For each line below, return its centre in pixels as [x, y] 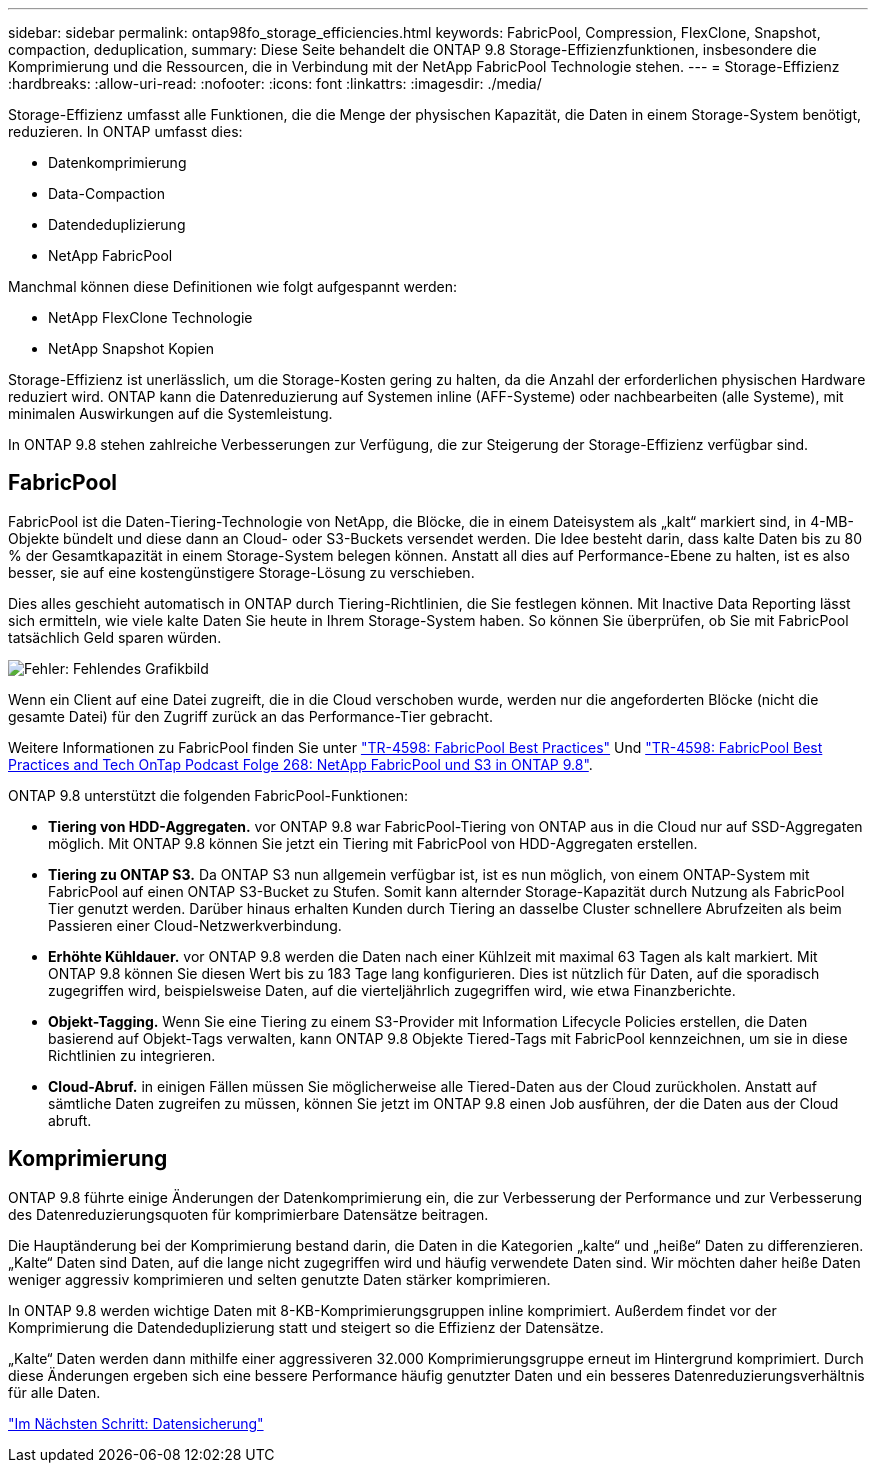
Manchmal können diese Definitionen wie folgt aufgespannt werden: [233, 286]
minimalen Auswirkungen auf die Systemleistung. [170, 413]
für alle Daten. [54, 1392]
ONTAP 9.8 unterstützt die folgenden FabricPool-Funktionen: [208, 795]
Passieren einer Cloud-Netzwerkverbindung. [195, 925]
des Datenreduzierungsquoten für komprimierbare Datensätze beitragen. [248, 1214]
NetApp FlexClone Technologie [150, 317]
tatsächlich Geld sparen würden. [115, 637]
